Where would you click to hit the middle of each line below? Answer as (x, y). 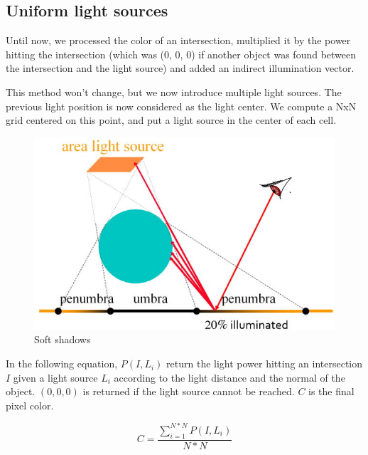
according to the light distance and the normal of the (229, 377)
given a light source (55, 377)
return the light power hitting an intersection (265, 364)
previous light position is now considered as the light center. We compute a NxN (181, 106)
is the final (331, 391)
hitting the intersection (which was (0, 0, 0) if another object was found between (181, 54)
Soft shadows (63, 339)
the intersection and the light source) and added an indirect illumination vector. (180, 68)
